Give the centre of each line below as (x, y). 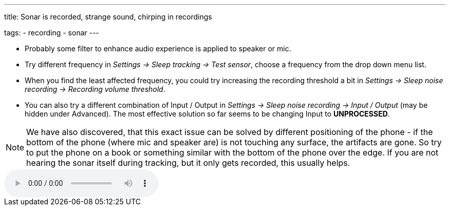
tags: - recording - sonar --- (52, 33)
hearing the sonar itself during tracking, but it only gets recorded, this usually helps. (188, 163)
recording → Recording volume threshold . (95, 89)
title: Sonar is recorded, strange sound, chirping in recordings (108, 17)
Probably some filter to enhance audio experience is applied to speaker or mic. (158, 49)
